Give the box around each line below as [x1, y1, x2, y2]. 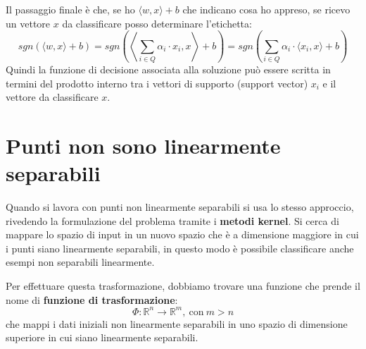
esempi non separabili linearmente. [6, 255, 155, 269]
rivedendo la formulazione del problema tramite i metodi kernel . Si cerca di [6, 213, 339, 228]
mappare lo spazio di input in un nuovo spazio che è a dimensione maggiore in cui [6, 227, 359, 242]
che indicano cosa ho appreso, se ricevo [182, 2, 351, 16]
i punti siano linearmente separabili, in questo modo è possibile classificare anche [6, 240, 354, 255]
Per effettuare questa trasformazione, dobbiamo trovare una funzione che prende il [6, 278, 360, 293]
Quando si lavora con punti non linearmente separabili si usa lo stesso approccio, [6, 200, 354, 214]
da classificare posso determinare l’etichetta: [62, 16, 252, 30]
